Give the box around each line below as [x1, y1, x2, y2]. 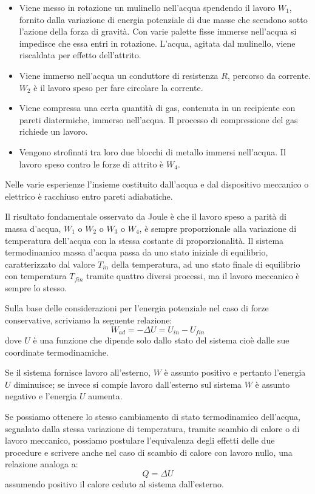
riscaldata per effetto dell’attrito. [19, 49, 141, 61]
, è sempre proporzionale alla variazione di [139, 222, 297, 234]
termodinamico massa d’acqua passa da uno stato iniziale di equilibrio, [5, 246, 268, 259]
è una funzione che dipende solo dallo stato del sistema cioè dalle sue [33, 334, 290, 347]
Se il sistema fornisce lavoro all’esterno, [5, 366, 151, 379]
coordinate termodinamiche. [5, 345, 109, 358]
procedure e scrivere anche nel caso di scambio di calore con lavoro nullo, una [5, 445, 293, 458]
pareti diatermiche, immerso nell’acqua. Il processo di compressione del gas [19, 113, 298, 126]
